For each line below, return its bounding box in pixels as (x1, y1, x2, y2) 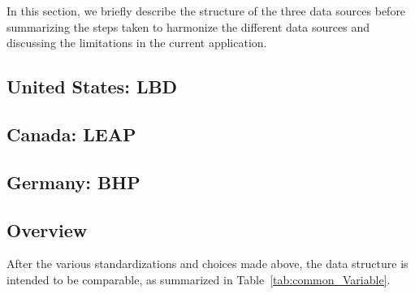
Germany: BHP (6, 169, 140, 194)
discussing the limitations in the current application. (6, 34, 267, 51)
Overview (6, 217, 88, 242)
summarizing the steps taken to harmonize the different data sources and (6, 18, 370, 35)
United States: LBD (6, 74, 178, 99)
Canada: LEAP (6, 121, 136, 146)
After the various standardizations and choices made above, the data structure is (6, 255, 409, 272)
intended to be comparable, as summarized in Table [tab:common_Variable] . (6, 270, 391, 288)
